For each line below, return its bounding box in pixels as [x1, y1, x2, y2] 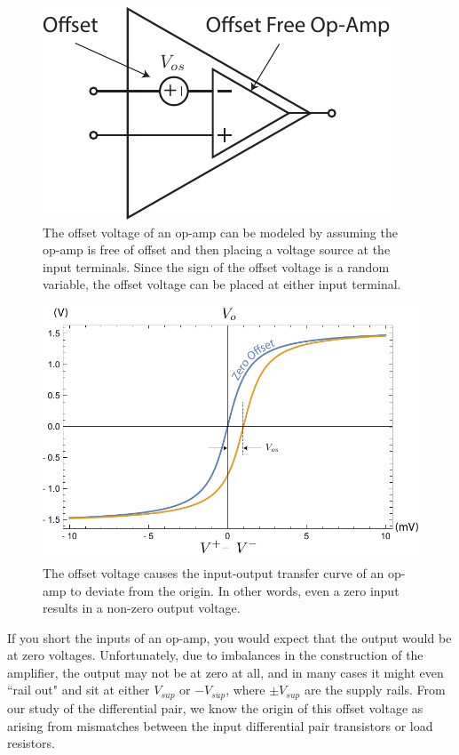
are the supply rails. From [304, 680, 446, 699]
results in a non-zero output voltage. [43, 598, 241, 617]
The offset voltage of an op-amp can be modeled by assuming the [43, 222, 398, 241]
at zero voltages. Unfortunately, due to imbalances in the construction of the [7, 646, 423, 664]
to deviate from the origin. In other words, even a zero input [70, 581, 400, 599]
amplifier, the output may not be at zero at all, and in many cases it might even [7, 663, 444, 681]
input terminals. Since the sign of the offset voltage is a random [43, 257, 390, 276]
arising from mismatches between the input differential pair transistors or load [7, 716, 433, 735]
